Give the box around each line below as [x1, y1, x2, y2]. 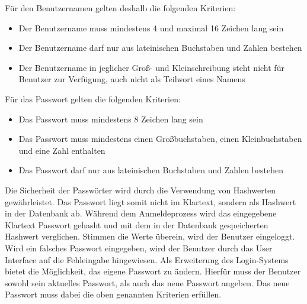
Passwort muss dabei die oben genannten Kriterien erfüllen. [5, 288, 222, 300]
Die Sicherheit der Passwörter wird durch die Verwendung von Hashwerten [5, 183, 276, 196]
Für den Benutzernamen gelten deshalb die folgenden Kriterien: [5, 2, 236, 14]
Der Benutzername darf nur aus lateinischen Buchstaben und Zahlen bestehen [18, 41, 302, 54]
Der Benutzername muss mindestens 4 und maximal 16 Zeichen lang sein [18, 21, 284, 34]
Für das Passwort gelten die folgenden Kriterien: [5, 92, 181, 105]
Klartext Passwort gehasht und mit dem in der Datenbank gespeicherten [5, 218, 268, 231]
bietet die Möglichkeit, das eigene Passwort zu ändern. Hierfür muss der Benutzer [5, 265, 301, 277]
